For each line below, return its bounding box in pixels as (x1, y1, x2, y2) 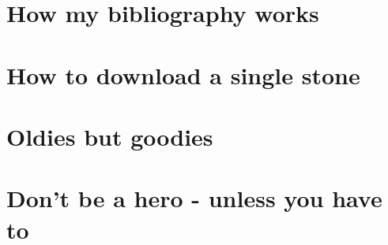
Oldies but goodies (6, 120, 213, 152)
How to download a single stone (6, 58, 360, 91)
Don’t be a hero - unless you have (6, 182, 382, 214)
